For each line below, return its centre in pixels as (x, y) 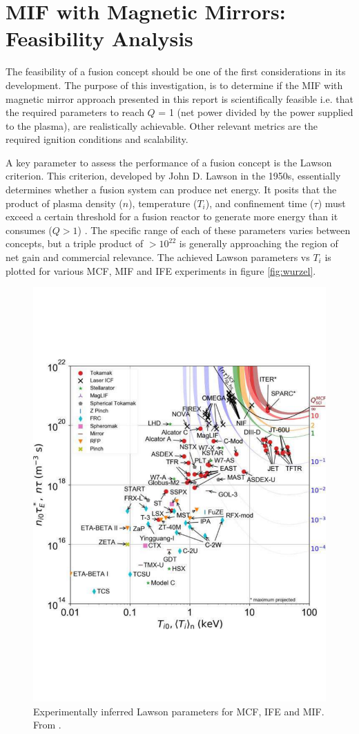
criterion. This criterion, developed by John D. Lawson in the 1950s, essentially (173, 176)
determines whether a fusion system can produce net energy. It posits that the (171, 190)
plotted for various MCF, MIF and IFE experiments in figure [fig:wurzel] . (161, 270)
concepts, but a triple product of (75, 243)
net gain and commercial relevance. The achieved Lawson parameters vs (158, 257)
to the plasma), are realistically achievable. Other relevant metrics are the (162, 125)
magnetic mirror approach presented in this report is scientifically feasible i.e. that (179, 98)
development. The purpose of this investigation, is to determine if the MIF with (174, 85)
